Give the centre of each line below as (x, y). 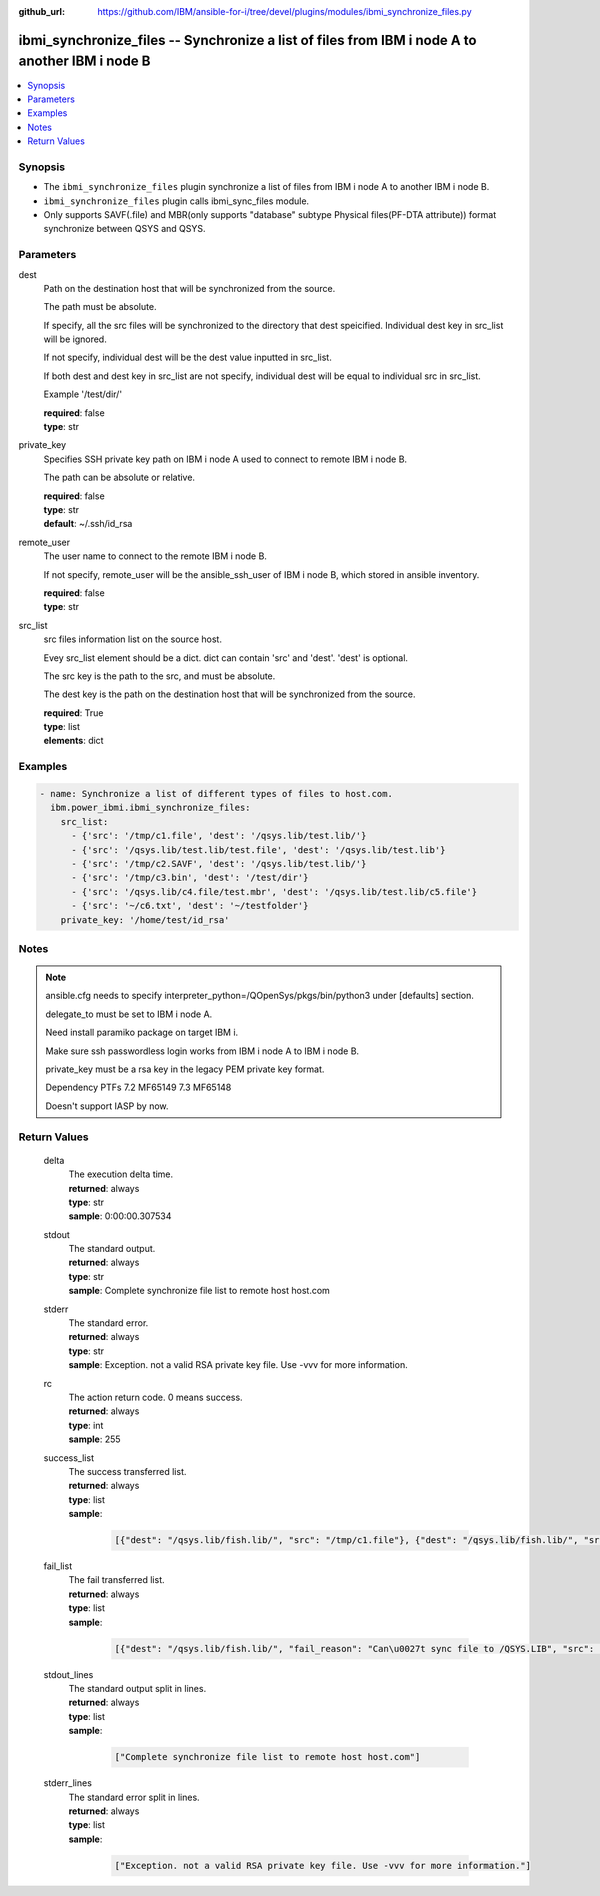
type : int (86, 1425)
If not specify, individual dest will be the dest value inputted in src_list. (187, 357)
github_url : (41, 11)
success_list (69, 1457)
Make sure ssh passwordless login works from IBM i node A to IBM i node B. (202, 1051)
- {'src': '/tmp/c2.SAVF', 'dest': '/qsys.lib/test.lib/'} (219, 863)
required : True (73, 712)
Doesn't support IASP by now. (107, 1106)
